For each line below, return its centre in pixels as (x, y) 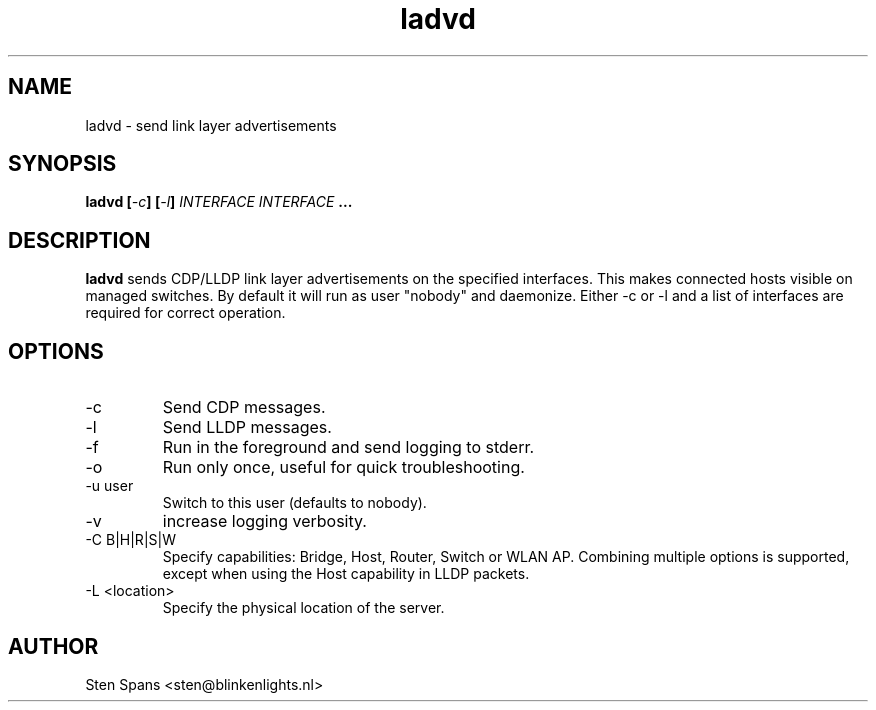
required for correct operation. (185, 313)
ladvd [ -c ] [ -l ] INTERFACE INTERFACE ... (219, 202)
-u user (109, 486)
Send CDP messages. (244, 407)
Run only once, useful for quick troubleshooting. (343, 467)
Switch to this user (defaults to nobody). (294, 503)
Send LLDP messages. (247, 427)
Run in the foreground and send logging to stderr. (348, 447)
